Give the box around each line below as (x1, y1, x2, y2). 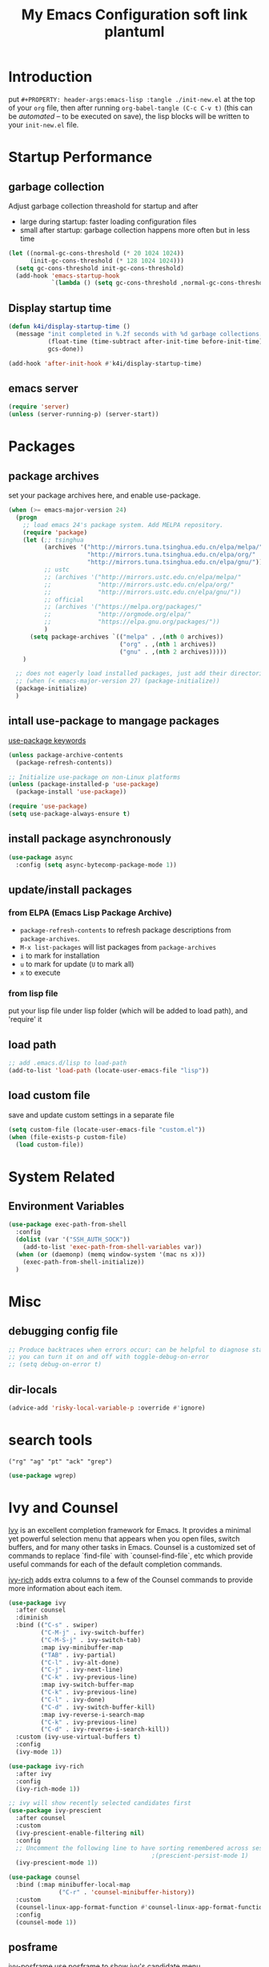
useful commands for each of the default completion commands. (8, 1559, 223, 1569)
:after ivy (15, 1770, 52, 1778)
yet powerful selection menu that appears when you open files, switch (8, 1534, 240, 1543)
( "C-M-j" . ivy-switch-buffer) (40, 1628, 146, 1637)
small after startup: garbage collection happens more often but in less (19, 225, 251, 234)
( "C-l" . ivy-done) (40, 1695, 106, 1704)
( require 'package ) (22, 528, 88, 537)
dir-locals (8, 1382, 58, 1397)
